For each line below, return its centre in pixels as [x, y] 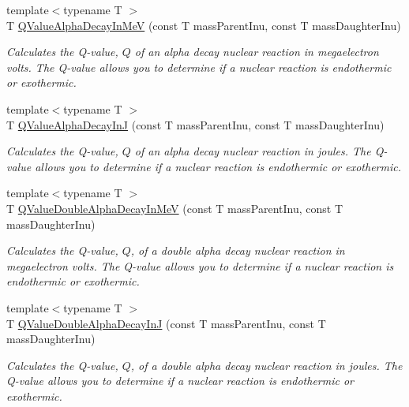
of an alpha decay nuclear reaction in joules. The [253, 151]
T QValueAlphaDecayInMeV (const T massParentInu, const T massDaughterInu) [204, 25]
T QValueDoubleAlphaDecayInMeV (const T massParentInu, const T [174, 208]
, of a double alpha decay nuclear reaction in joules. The [266, 365]
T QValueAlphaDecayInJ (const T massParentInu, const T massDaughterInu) [195, 124]
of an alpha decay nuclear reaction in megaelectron [257, 52]
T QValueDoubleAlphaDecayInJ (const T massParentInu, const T [166, 323]
